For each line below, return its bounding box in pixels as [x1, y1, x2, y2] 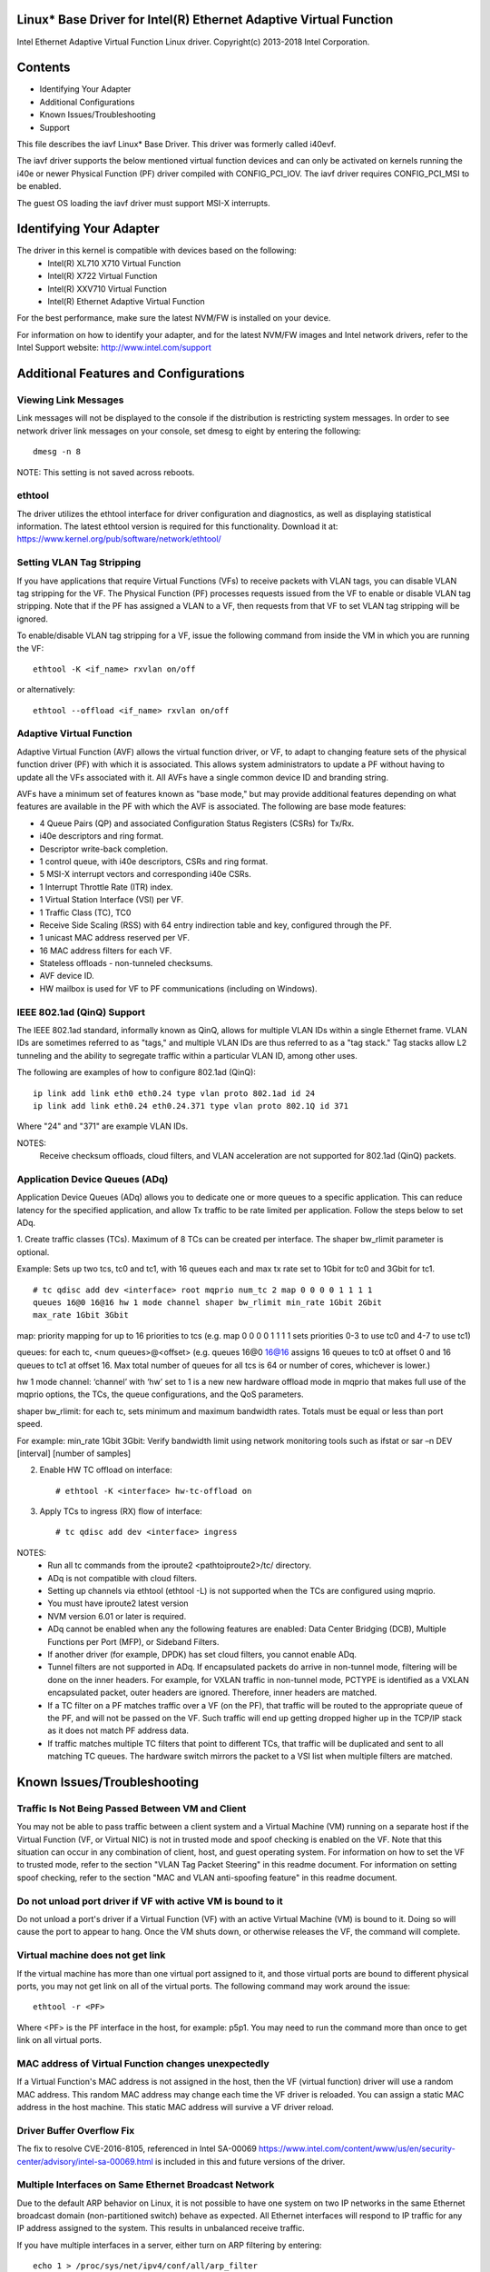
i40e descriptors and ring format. [39, 831, 163, 842]
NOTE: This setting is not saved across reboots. [16, 466, 195, 477]
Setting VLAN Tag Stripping [16, 556, 141, 569]
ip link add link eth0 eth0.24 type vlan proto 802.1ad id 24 [33, 1088, 316, 1099]
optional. [16, 1246, 50, 1258]
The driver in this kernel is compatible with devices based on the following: [16, 245, 297, 256]
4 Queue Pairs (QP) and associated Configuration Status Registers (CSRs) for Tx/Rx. [39, 818, 355, 829]
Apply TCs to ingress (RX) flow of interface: [39, 1506, 203, 1517]
